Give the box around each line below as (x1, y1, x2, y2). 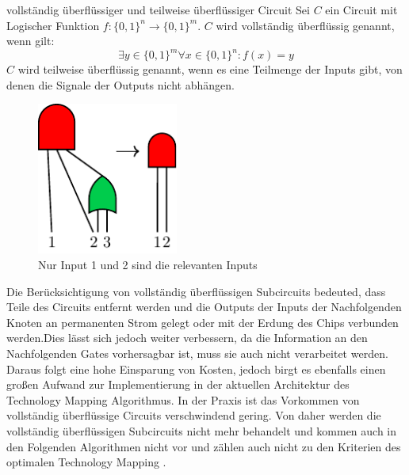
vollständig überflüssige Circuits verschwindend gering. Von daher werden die (6, 407, 381, 424)
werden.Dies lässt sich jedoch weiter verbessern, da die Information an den (6, 329, 368, 346)
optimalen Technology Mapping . (6, 454, 166, 470)
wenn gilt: (6, 32, 55, 49)
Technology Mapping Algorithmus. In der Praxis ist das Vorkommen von (6, 391, 360, 408)
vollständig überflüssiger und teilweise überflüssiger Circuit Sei (6, 2, 310, 17)
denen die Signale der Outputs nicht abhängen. (6, 76, 235, 93)
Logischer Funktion (6, 17, 100, 33)
